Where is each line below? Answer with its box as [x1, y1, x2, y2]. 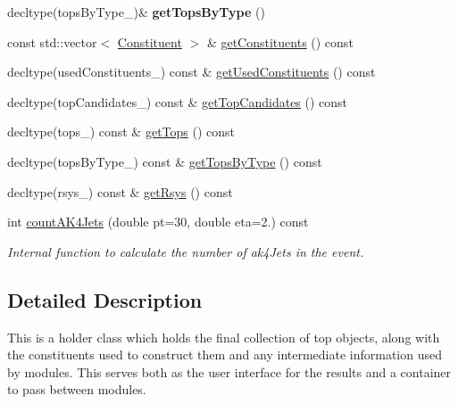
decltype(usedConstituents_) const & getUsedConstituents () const [7, 62, 376, 81]
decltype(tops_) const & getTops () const [7, 122, 236, 141]
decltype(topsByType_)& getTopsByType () [7, 3, 265, 21]
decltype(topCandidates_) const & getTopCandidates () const [7, 92, 348, 111]
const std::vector [7, 32, 97, 51]
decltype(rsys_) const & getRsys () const [7, 182, 233, 201]
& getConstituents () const [206, 32, 354, 51]
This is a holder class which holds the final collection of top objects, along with [7, 327, 440, 346]
